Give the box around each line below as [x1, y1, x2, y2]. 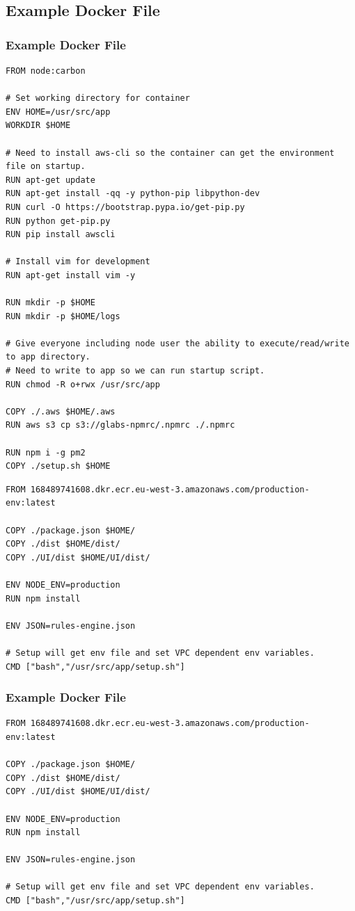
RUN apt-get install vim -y [6, 270, 136, 280]
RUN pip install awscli [6, 229, 116, 240]
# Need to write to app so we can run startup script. [6, 366, 265, 376]
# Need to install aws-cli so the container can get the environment [6, 147, 335, 158]
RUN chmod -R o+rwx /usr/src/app [6, 379, 160, 389]
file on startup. [6, 161, 86, 172]
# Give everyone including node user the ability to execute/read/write [6, 338, 349, 348]
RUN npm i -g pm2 [6, 447, 86, 458]
